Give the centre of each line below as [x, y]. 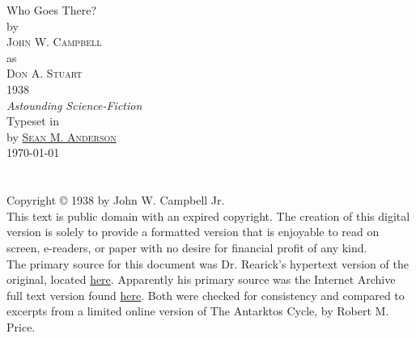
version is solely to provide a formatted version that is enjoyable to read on [193, 232]
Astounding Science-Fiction [74, 105]
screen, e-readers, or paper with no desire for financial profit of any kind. [187, 247]
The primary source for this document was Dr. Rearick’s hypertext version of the [208, 263]
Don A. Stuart [45, 73]
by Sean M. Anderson [62, 136]
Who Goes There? [52, 10]
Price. [21, 326]
